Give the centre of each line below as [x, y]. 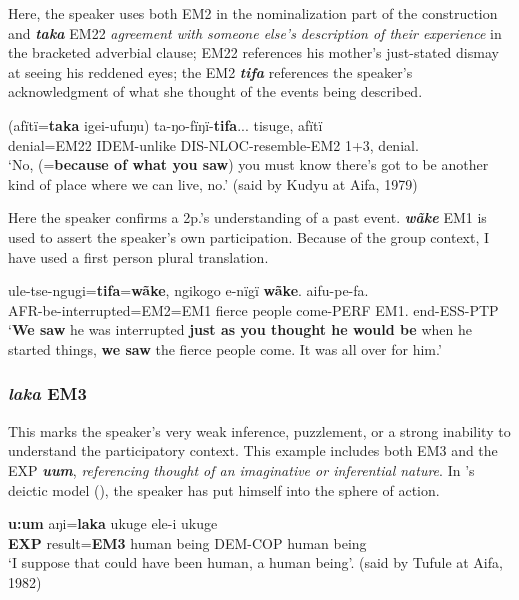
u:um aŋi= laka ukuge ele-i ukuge [113, 523]
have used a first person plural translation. [138, 256]
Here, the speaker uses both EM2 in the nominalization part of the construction [253, 13]
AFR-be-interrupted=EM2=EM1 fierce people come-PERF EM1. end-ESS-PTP [253, 309]
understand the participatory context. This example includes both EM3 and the [253, 450]
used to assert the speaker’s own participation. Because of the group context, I [249, 236]
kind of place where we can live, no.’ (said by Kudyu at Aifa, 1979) [213, 183]
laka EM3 [47, 393]
